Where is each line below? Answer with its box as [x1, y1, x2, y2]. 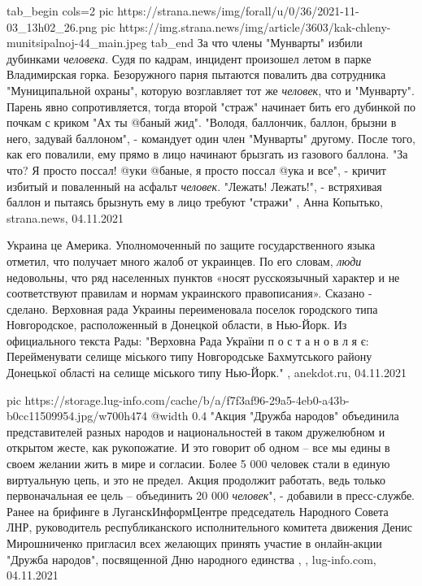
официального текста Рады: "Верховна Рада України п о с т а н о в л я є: [7, 332, 369, 349]
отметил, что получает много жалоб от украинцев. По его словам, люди [7, 252, 362, 269]
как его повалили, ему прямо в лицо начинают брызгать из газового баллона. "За [7, 145, 408, 163]
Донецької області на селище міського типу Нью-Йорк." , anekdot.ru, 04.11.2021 [7, 364, 407, 381]
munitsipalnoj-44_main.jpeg [7, 34, 147, 51]
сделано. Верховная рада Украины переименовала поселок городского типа [7, 300, 378, 317]
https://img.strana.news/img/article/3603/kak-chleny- [119, 18, 391, 35]
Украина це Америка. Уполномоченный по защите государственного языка [7, 237, 376, 254]
